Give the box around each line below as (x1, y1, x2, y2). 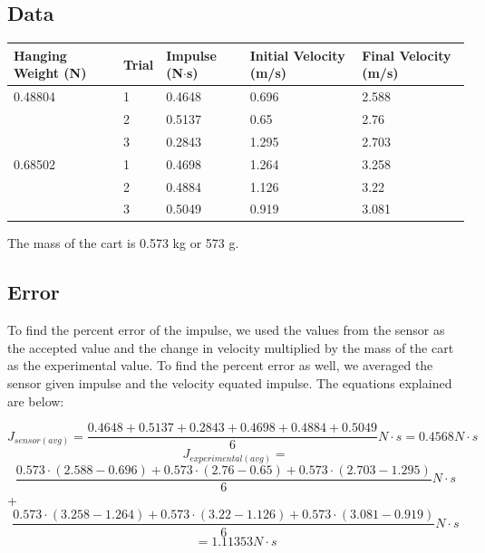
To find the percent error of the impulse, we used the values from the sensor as (7, 320, 445, 339)
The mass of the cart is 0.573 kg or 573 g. (7, 234, 239, 253)
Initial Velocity (249, 45, 345, 64)
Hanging (14, 45, 67, 64)
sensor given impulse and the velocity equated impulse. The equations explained (7, 374, 452, 393)
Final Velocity (362, 45, 451, 64)
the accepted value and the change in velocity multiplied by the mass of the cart (7, 338, 454, 357)
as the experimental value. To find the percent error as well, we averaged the (7, 356, 433, 375)
